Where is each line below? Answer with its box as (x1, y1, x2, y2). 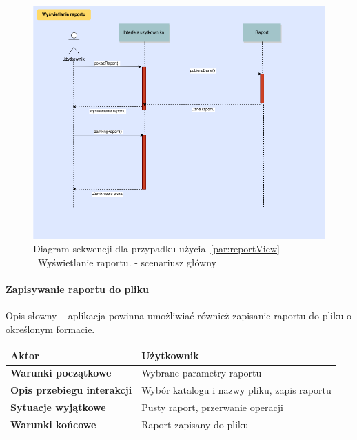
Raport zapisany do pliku (141, 417, 249, 431)
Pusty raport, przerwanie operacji (141, 400, 283, 414)
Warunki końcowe (10, 417, 96, 431)
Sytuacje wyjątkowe (10, 400, 106, 414)
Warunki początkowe (10, 366, 112, 380)
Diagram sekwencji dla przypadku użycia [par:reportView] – (33, 241, 289, 255)
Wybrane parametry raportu (141, 366, 262, 380)
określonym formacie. (6, 321, 95, 336)
